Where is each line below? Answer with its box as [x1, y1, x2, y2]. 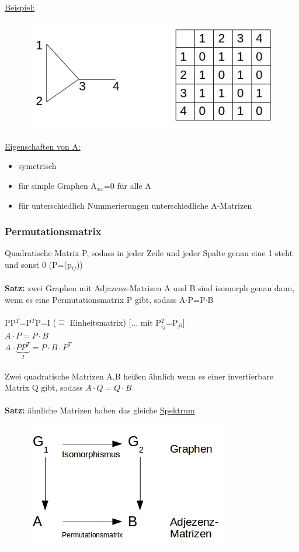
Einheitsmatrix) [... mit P [69, 316, 161, 328]
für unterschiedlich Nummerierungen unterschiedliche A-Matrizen [18, 199, 252, 211]
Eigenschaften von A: [5, 140, 81, 152]
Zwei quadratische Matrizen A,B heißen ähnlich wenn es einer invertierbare [5, 370, 273, 382]
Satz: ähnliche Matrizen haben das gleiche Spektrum [5, 404, 195, 416]
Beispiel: [5, 1, 35, 13]
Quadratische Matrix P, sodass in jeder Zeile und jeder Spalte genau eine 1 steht [5, 247, 293, 259]
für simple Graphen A [18, 180, 97, 192]
